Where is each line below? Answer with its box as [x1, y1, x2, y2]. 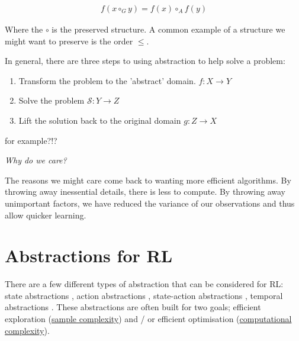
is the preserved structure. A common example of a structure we [52, 23, 285, 36]
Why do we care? [5, 154, 67, 166]
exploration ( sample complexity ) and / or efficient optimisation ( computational [5, 313, 292, 325]
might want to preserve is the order [5, 34, 133, 47]
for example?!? [5, 134, 57, 146]
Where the [5, 23, 43, 36]
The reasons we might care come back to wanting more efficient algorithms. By [5, 173, 291, 186]
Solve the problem [18, 94, 85, 107]
